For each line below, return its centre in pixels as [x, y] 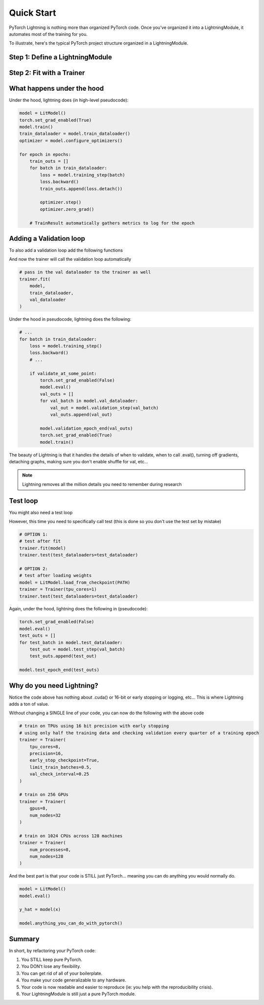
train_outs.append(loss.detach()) [81, 188]
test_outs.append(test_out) [63, 656]
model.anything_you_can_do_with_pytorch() [71, 923]
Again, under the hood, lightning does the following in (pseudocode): [78, 609]
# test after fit [40, 541]
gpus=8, [39, 808]
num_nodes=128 [46, 856]
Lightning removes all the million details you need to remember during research [102, 484]
